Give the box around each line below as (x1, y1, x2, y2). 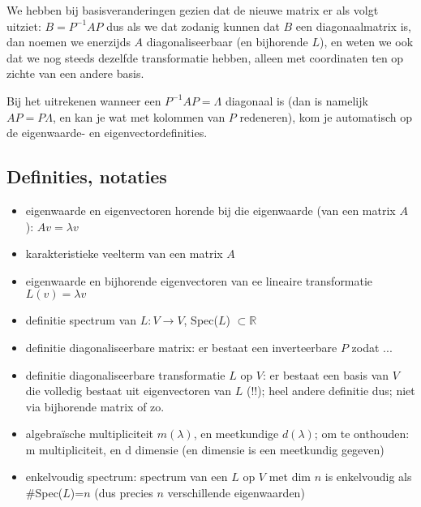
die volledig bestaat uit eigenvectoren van (25, 382, 232, 399)
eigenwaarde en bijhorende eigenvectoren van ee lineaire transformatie (25, 272, 373, 289)
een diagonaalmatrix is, (295, 17, 411, 34)
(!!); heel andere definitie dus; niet (246, 382, 415, 399)
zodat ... (351, 338, 393, 355)
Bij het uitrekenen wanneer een (6, 92, 161, 109)
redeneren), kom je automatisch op (239, 108, 412, 125)
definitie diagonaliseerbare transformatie (25, 366, 226, 383)
